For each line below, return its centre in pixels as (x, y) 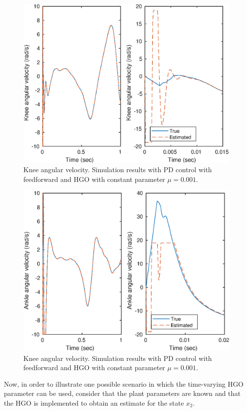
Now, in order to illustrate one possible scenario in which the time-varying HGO (124, 384)
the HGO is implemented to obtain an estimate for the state (94, 403)
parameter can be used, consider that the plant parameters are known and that (122, 393)
